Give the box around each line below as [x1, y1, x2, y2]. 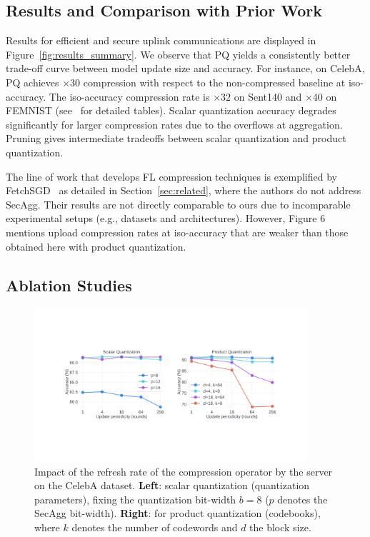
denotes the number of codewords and [71, 519, 238, 534]
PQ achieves [6, 74, 59, 89]
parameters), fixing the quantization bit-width [34, 491, 236, 506]
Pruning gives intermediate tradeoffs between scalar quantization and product [6, 131, 346, 146]
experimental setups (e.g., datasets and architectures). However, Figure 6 [6, 211, 326, 226]
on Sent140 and [234, 89, 302, 104]
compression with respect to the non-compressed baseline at [83, 74, 346, 89]
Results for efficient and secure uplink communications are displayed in [6, 33, 316, 48]
